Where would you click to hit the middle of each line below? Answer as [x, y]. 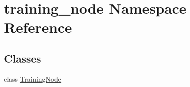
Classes [23, 58]
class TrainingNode [33, 78]
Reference [38, 27]
